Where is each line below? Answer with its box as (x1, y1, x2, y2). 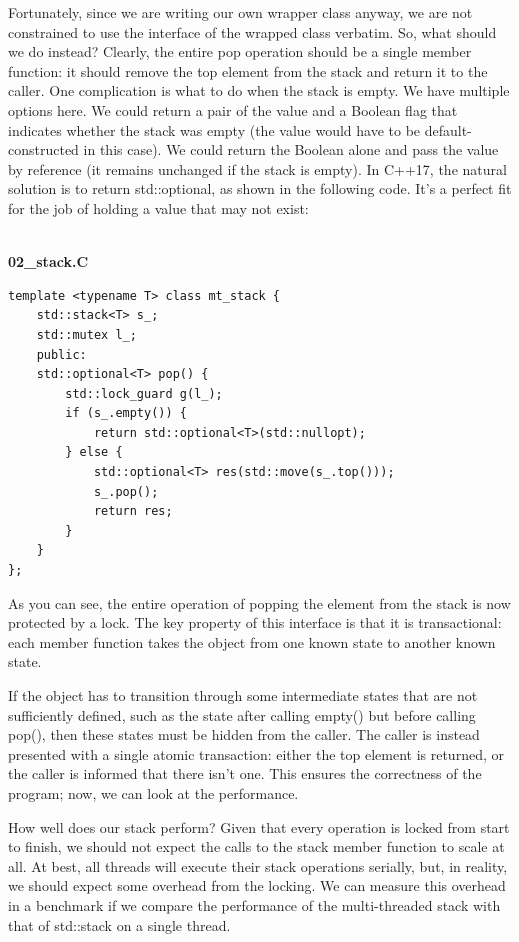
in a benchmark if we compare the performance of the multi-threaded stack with (8, 894, 501, 915)
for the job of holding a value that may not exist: (8, 197, 309, 218)
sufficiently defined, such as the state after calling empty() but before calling (8, 704, 476, 725)
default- (424, 119, 472, 140)
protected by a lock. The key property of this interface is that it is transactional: (8, 612, 502, 633)
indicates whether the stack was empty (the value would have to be (8, 119, 421, 140)
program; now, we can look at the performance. (8, 782, 299, 803)
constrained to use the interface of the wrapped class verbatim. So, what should (8, 21, 497, 42)
